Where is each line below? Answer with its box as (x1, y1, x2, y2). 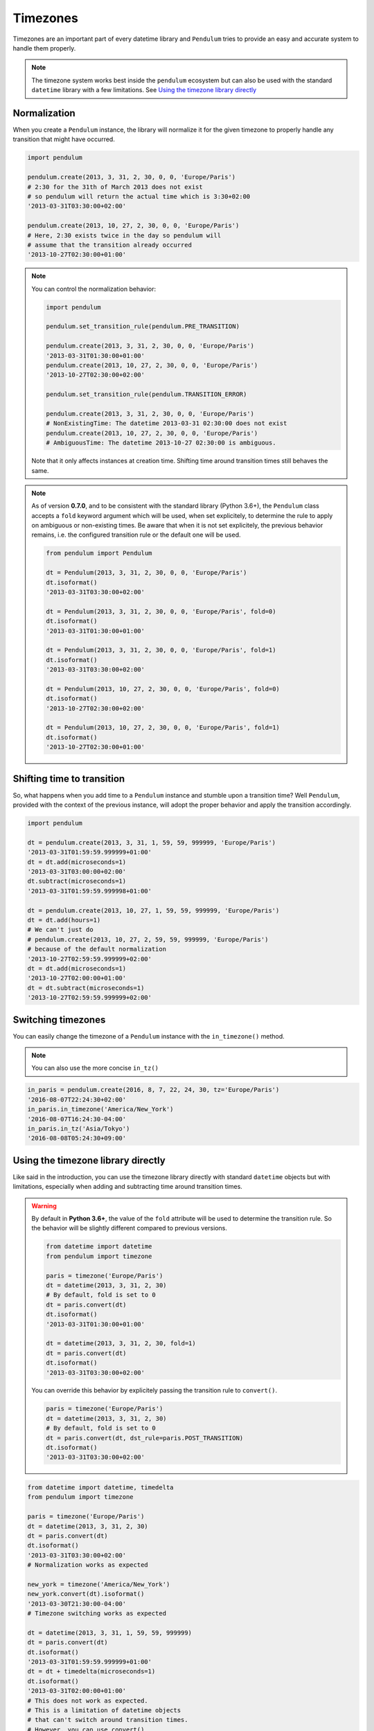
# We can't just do (27, 926, 93, 934)
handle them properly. (12, 44, 76, 52)
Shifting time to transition (12, 773, 125, 784)
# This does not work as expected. (27, 1696, 148, 1705)
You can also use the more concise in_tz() (31, 1064, 159, 1073)
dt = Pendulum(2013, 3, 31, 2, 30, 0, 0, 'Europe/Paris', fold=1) (46, 646, 276, 654)
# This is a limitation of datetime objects (27, 1706, 181, 1714)
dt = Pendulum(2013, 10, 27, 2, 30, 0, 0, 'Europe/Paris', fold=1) (46, 724, 280, 732)
